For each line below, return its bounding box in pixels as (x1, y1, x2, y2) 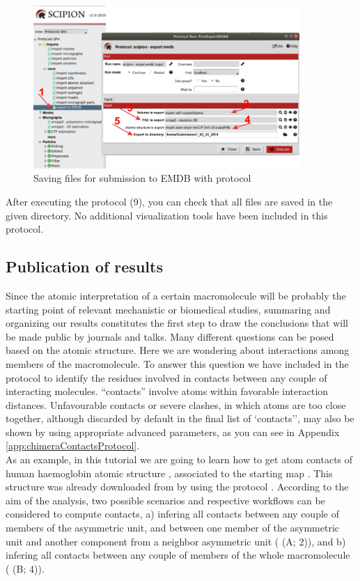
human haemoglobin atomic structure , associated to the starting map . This (6, 465, 333, 480)
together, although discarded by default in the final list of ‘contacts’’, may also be (6, 411, 354, 426)
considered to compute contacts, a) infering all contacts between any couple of (6, 506, 339, 521)
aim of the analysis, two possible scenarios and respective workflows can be (6, 493, 325, 507)
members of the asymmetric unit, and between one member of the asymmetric (6, 520, 340, 535)
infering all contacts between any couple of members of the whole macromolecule (6, 548, 350, 562)
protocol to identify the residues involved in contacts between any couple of (6, 370, 327, 385)
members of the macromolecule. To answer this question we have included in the (6, 356, 349, 371)
